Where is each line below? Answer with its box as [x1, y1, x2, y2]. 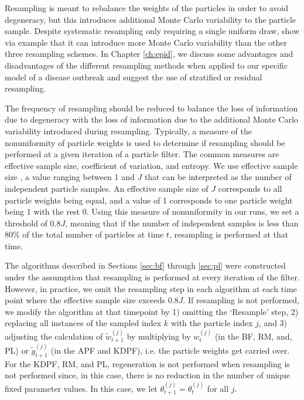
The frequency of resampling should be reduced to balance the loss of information [5, 101, 298, 114]
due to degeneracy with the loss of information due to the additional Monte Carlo [5, 113, 298, 126]
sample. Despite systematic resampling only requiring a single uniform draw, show [5, 25, 299, 37]
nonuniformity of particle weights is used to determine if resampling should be [5, 136, 285, 148]
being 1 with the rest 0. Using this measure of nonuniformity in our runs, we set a [5, 205, 299, 218]
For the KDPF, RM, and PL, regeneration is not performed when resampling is [5, 357, 290, 370]
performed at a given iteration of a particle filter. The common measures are [5, 148, 279, 160]
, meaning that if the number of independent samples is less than [65, 216, 299, 229]
